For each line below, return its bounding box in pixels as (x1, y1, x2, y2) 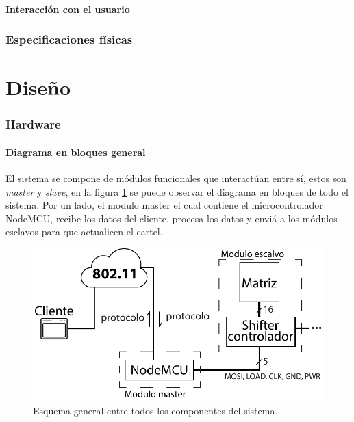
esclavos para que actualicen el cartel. (5, 224, 163, 239)
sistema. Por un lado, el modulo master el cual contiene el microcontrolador (5, 198, 323, 212)
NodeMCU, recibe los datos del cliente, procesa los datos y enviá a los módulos (5, 211, 338, 225)
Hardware (5, 116, 61, 133)
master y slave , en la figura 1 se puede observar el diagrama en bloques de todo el (5, 184, 349, 198)
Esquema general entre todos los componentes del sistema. (33, 403, 278, 417)
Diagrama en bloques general (5, 144, 146, 159)
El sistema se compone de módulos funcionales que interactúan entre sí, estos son (5, 171, 346, 185)
